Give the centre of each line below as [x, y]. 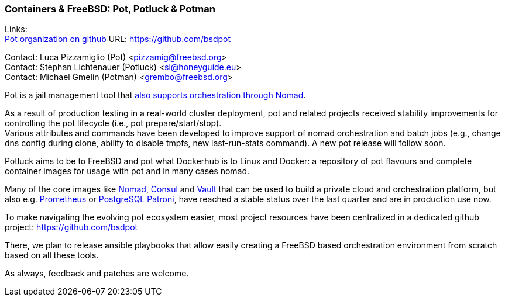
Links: [16, 29]
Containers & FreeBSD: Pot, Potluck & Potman [110, 9]
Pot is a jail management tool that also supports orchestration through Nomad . [155, 95]
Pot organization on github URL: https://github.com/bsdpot [118, 39]
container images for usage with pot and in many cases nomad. [127, 171]
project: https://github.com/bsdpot [71, 227]
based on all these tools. [52, 255]
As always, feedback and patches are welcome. [97, 274]
